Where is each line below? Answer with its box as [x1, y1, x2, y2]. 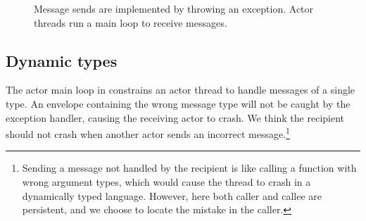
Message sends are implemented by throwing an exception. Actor [34, 1, 314, 15]
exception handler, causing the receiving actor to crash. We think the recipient [6, 110, 345, 125]
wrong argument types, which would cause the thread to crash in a [22, 175, 311, 189]
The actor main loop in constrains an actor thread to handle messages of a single [6, 82, 355, 97]
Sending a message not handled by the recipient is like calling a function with [22, 160, 357, 175]
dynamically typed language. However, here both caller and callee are [22, 188, 322, 203]
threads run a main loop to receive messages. [34, 15, 227, 30]
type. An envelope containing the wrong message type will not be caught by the [6, 96, 351, 110]
